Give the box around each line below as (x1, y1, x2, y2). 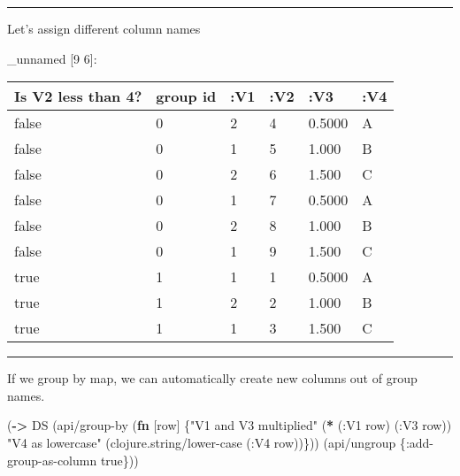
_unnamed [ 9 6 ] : (7, 49, 97, 67)
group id (156, 86, 217, 107)
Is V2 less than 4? (14, 86, 142, 107)
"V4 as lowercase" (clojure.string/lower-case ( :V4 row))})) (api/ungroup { (7, 433, 406, 451)
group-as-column (7, 450, 97, 469)
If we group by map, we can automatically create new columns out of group (7, 369, 418, 388)
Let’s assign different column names (7, 19, 201, 37)
